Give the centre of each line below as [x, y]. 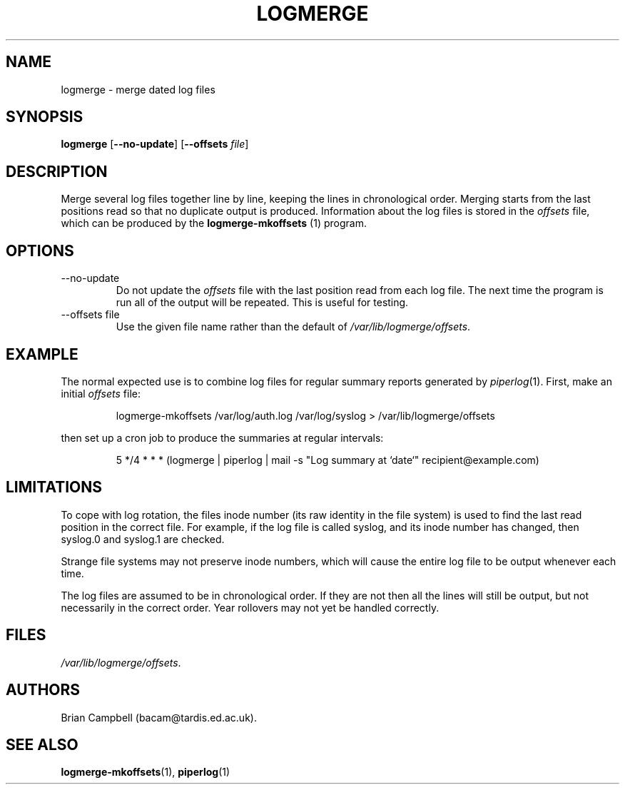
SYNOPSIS [45, 117]
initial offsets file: [101, 393]
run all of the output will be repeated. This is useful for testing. [262, 303]
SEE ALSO [42, 744]
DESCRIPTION [57, 171]
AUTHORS [43, 690]
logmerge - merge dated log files [138, 89]
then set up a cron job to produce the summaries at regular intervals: [222, 437]
